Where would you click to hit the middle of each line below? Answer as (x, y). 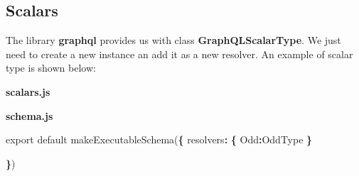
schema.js (30, 115)
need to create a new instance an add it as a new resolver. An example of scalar (179, 54)
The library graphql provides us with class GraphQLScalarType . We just (173, 40)
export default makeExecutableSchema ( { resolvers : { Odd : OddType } (159, 139)
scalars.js (28, 91)
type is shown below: (51, 68)
